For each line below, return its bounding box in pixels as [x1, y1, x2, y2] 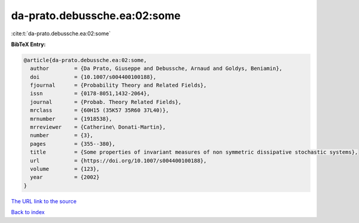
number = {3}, [30, 132, 94, 139]
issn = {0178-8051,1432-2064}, [30, 90, 150, 97]
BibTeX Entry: [11, 41, 46, 48]
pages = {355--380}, [30, 140, 116, 147]
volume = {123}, [30, 166, 100, 172]
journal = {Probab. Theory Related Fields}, [30, 99, 182, 105]
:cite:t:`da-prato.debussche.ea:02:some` [11, 30, 111, 37]
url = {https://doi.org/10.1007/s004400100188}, [30, 157, 207, 164]
